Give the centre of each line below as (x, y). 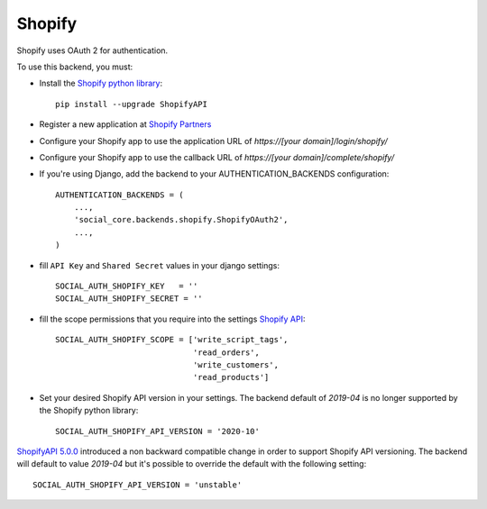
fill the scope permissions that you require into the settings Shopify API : (172, 319)
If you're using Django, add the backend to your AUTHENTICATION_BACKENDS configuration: (214, 174)
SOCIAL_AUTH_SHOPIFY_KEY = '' (127, 286)
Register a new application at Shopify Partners (125, 124)
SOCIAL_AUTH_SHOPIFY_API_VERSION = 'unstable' (138, 485)
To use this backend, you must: (75, 67)
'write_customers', (236, 364)
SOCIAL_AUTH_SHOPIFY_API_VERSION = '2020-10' (158, 431)
